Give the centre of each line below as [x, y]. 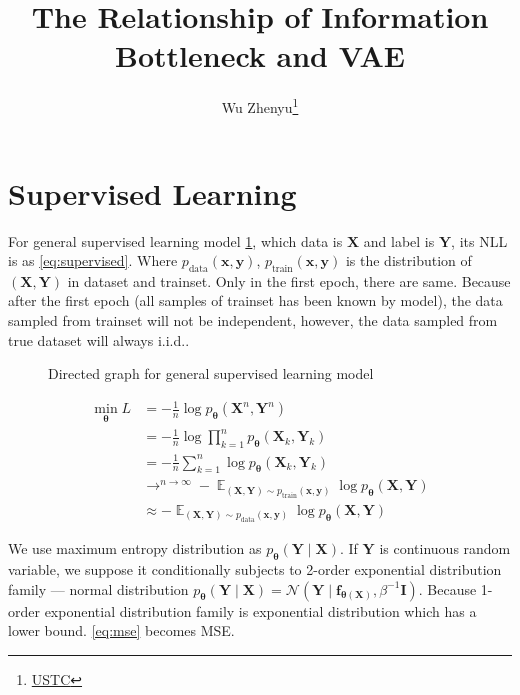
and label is [399, 240]
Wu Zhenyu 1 [260, 105]
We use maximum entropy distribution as [135, 548]
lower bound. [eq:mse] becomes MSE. [121, 630]
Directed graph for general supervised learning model [211, 373]
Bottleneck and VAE [260, 55]
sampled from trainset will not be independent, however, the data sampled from [253, 320]
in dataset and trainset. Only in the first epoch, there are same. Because [289, 280]
